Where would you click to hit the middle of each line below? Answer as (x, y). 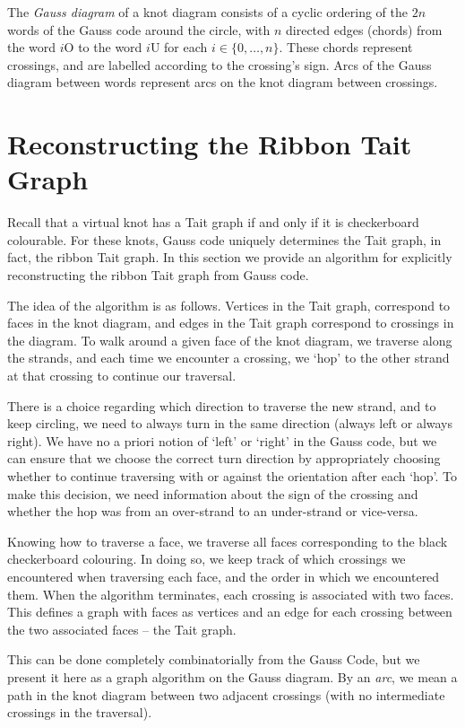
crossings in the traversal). (80, 712)
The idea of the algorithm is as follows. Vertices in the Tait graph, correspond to (229, 305)
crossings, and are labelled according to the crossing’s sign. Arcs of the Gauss (220, 64)
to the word (110, 47)
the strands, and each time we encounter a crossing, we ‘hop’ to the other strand (228, 358)
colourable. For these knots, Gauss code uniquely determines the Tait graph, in (224, 239)
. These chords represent (346, 47)
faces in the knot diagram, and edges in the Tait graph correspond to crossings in (231, 323)
